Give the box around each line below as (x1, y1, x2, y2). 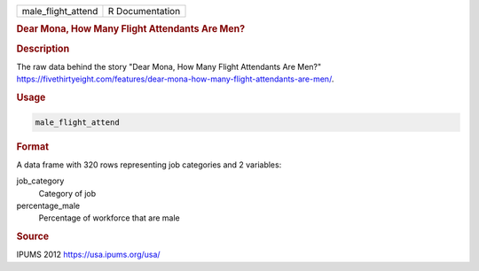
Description (16, 43, 70, 55)
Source (16, 230, 50, 243)
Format (16, 140, 49, 152)
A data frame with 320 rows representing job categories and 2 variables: (16, 159, 282, 170)
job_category (16, 175, 65, 186)
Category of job (38, 188, 97, 198)
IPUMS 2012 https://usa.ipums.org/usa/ (16, 249, 161, 260)
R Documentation (107, 5, 181, 17)
